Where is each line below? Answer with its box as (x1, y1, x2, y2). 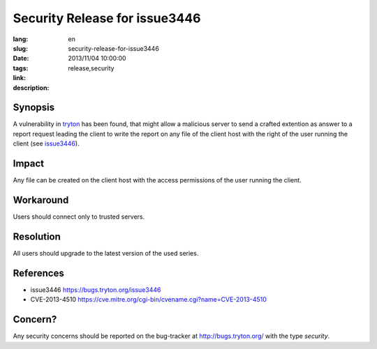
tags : (13, 63, 29, 72)
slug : (13, 44, 28, 52)
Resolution (13, 231, 61, 242)
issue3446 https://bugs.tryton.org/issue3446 (30, 286, 161, 294)
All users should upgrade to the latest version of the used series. (13, 249, 199, 257)
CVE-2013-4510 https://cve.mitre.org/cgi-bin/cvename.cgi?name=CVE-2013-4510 (30, 295, 267, 304)
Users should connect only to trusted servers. (13, 212, 145, 221)
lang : (13, 35, 29, 43)
